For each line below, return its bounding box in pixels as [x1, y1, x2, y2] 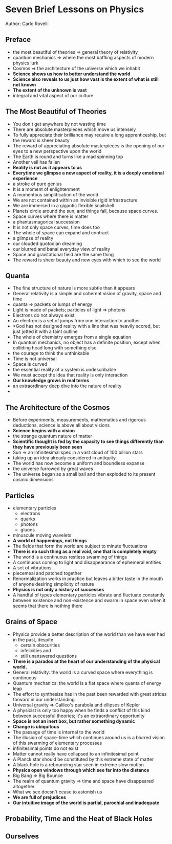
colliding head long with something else [12, 345, 97, 351]
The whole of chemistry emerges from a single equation [12, 334, 132, 340]
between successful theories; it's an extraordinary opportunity [12, 713, 145, 719]
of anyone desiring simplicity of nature [12, 581, 94, 587]
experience [12, 175, 38, 181]
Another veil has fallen [12, 159, 60, 165]
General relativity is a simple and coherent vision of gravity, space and [12, 291, 161, 297]
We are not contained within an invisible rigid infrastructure [12, 197, 138, 203]
